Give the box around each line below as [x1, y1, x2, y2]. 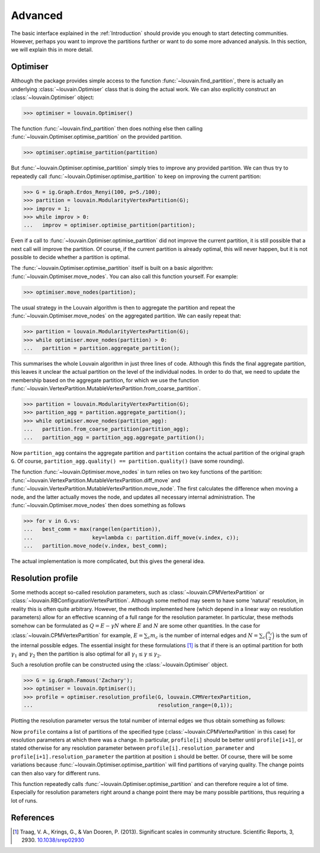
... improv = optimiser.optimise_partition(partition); [23, 222, 196, 228]
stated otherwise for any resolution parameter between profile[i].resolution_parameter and [11, 744, 255, 752]
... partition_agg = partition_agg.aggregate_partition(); [23, 434, 205, 441]
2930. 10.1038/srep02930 [21, 836, 85, 844]
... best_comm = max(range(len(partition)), [23, 526, 161, 533]
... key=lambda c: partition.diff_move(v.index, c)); [23, 534, 239, 541]
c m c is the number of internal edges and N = [147, 632, 258, 640]
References [11, 813, 55, 823]
